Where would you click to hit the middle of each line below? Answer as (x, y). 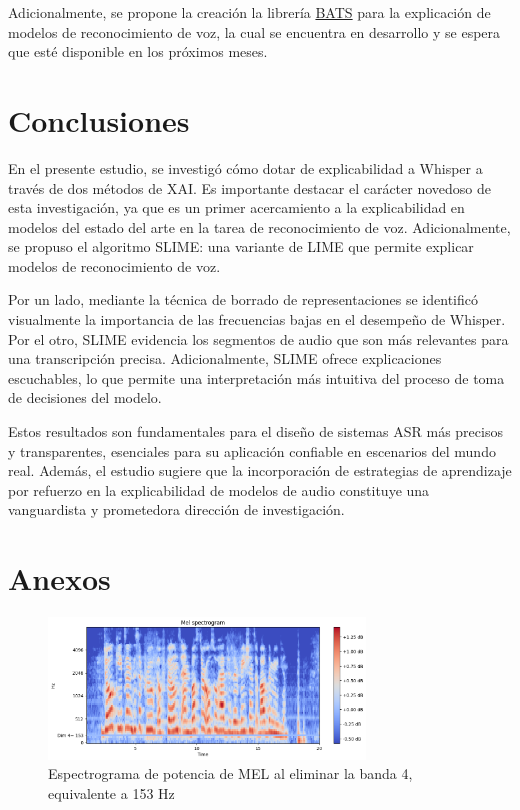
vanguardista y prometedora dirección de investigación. (176, 509)
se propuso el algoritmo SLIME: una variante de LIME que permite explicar (241, 246)
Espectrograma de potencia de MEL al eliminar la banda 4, (230, 773)
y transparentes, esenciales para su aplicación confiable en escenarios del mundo (252, 450)
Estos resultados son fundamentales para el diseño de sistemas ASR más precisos (255, 431)
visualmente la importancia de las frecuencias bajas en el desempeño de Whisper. (257, 319)
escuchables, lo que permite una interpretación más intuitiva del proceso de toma (256, 377)
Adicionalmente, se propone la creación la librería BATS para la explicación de (249, 12)
